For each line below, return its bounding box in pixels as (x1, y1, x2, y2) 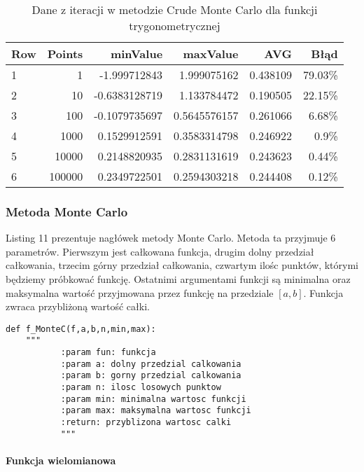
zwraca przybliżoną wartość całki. (6, 299, 150, 314)
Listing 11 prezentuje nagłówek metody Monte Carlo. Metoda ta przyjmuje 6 (6, 230, 336, 245)
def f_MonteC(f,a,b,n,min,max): (6, 324, 156, 334)
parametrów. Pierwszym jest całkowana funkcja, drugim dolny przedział (6, 244, 314, 258)
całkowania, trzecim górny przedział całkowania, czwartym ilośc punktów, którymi (6, 258, 358, 272)
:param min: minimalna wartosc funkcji (60, 394, 246, 404)
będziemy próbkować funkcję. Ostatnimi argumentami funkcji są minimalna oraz (6, 272, 351, 286)
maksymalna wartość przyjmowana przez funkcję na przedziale (6, 285, 274, 300)
